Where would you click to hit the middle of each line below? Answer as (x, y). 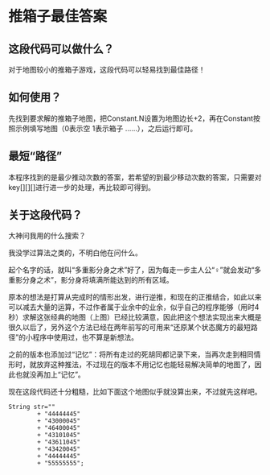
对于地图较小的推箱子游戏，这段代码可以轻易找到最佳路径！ (107, 70)
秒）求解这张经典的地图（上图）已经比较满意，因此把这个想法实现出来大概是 (135, 317)
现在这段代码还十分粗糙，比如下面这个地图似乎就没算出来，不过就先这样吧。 (135, 392)
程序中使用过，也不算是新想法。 (86, 337)
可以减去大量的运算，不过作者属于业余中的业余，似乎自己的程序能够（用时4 (134, 308)
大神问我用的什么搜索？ (47, 236)
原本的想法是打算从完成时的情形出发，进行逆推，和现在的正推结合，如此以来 (135, 297)
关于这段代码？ (45, 215)
